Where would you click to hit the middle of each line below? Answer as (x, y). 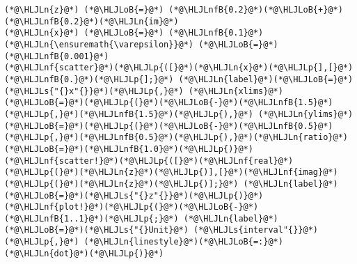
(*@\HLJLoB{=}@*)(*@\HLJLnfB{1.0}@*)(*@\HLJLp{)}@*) (129, 149)
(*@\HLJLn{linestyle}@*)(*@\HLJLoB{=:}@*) (183, 242)
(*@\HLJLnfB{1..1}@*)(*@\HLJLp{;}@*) (92, 218)
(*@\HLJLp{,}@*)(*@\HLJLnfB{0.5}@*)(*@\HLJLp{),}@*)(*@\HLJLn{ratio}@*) (176, 138)
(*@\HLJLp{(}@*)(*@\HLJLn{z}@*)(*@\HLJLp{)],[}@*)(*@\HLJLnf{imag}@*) (171, 172)
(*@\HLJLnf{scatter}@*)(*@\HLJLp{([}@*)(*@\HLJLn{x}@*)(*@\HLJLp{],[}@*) (179, 68)
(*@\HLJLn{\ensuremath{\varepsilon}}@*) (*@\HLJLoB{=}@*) (141, 44)
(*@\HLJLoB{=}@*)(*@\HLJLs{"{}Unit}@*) (96, 230)
